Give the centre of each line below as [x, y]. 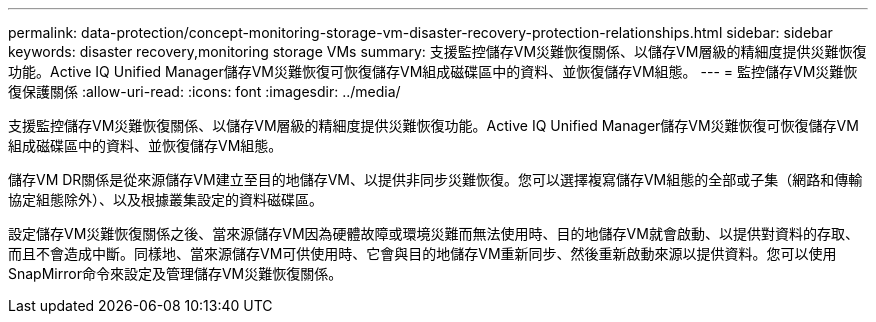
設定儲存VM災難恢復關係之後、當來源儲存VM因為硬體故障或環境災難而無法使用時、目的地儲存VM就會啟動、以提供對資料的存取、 [433, 233]
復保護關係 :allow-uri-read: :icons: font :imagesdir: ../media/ [204, 91]
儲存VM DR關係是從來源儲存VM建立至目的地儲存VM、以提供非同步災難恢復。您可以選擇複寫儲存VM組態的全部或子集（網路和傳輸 [435, 179]
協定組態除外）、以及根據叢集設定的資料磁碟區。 [165, 199]
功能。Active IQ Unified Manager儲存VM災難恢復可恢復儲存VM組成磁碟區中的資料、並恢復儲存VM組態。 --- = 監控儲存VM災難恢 [433, 71]
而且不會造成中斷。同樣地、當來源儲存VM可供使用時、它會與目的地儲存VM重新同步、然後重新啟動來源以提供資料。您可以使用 [422, 253]
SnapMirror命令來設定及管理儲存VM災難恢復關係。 [175, 273]
